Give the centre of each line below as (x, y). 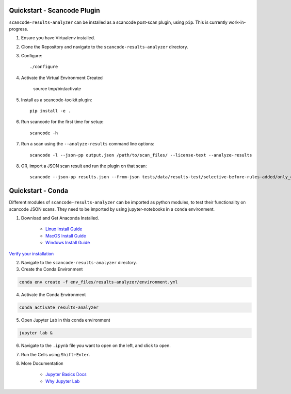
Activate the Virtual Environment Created (62, 78)
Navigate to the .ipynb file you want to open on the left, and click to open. (96, 346)
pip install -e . (50, 111)
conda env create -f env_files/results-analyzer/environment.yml (98, 282)
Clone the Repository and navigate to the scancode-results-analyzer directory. (105, 47)
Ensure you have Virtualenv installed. (58, 38)
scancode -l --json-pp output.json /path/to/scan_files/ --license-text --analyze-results (141, 155)
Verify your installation (32, 253)
